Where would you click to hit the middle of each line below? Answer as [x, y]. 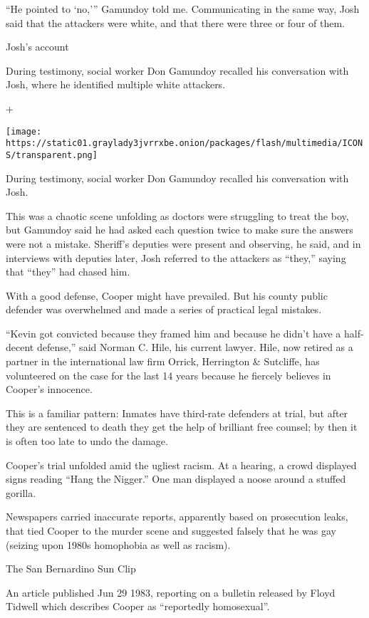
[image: [24, 131]
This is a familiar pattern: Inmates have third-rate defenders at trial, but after [177, 413]
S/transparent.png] [52, 155]
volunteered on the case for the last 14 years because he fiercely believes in [168, 375]
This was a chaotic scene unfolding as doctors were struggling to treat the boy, [177, 215]
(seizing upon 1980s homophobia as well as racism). [118, 544]
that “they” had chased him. [68, 272]
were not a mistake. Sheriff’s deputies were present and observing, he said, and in [183, 243]
